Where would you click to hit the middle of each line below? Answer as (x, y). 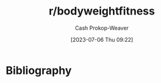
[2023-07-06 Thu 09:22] (102, 39)
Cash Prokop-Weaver (102, 28)
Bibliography (39, 70)
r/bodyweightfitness (102, 11)
